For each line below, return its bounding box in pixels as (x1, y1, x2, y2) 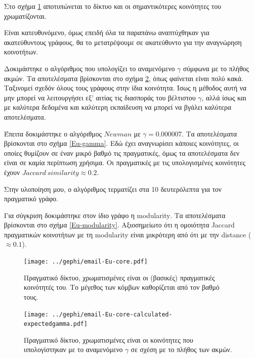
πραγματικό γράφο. (4, 193, 58, 204)
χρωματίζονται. (4, 10, 46, 21)
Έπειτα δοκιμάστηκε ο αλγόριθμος (4, 128, 102, 138)
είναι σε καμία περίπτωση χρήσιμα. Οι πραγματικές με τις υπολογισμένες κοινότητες (4, 157, 246, 168)
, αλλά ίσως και (201, 92, 247, 102)
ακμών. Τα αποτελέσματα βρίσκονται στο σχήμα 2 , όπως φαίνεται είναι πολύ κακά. (4, 73, 244, 83)
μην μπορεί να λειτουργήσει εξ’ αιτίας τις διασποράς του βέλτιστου (4, 92, 196, 102)
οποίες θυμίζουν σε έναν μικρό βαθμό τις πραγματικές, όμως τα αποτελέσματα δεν (4, 147, 240, 158)
